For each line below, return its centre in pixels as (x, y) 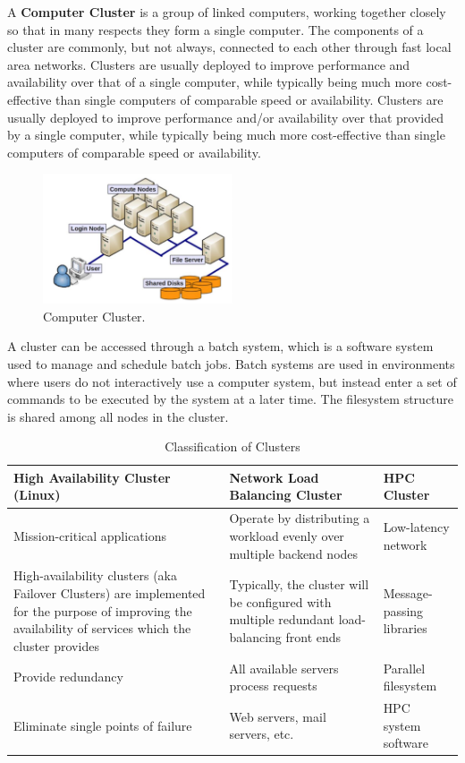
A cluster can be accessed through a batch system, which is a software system (220, 346)
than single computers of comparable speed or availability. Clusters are (249, 99)
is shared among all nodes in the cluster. (118, 416)
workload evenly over (287, 535)
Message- (408, 592)
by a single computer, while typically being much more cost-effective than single (226, 135)
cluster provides (56, 645)
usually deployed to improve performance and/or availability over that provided (226, 117)
